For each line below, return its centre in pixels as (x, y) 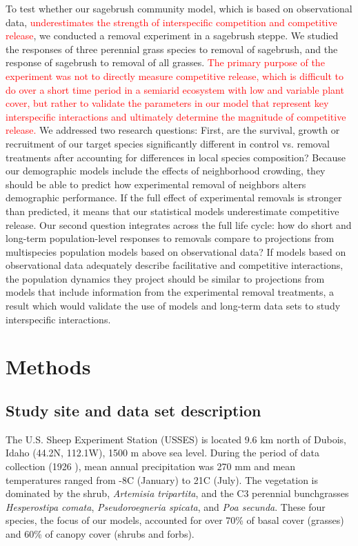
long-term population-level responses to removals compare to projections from (170, 238)
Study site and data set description (133, 411)
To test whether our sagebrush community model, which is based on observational (179, 8)
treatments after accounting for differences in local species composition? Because (176, 157)
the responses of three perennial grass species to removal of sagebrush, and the (172, 49)
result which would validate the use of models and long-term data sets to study (173, 306)
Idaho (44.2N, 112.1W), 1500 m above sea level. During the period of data (162, 453)
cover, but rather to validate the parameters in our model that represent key (167, 103)
